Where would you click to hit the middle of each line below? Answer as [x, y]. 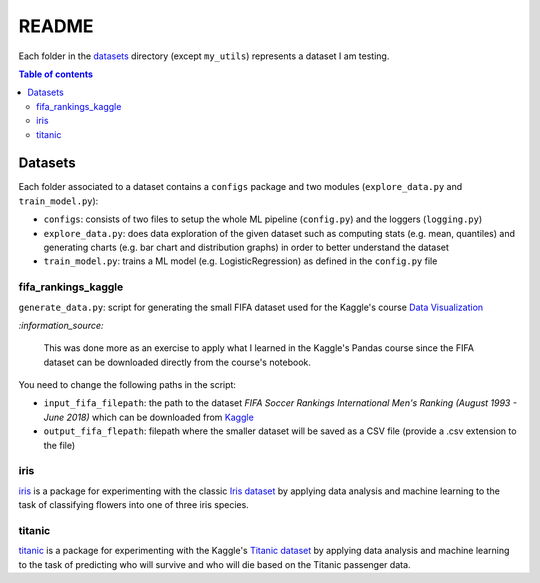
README [56, 26]
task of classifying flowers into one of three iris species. [133, 505]
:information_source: [61, 325]
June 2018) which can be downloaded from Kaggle [148, 417]
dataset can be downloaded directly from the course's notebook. [177, 362]
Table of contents [56, 74]
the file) [59, 445]
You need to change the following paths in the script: [127, 385]
